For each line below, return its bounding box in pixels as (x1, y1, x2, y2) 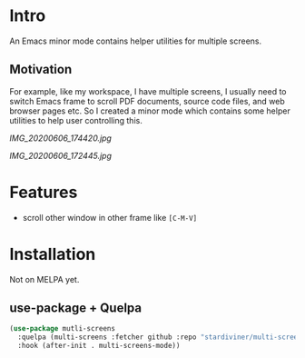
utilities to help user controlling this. (9, 114, 143, 125)
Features (9, 182, 78, 203)
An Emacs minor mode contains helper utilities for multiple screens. (9, 35, 262, 46)
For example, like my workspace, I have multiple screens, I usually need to (9, 85, 287, 96)
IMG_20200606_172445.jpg (9, 150, 112, 161)
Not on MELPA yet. (9, 273, 80, 284)
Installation (9, 244, 96, 264)
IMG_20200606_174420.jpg (9, 133, 112, 144)
